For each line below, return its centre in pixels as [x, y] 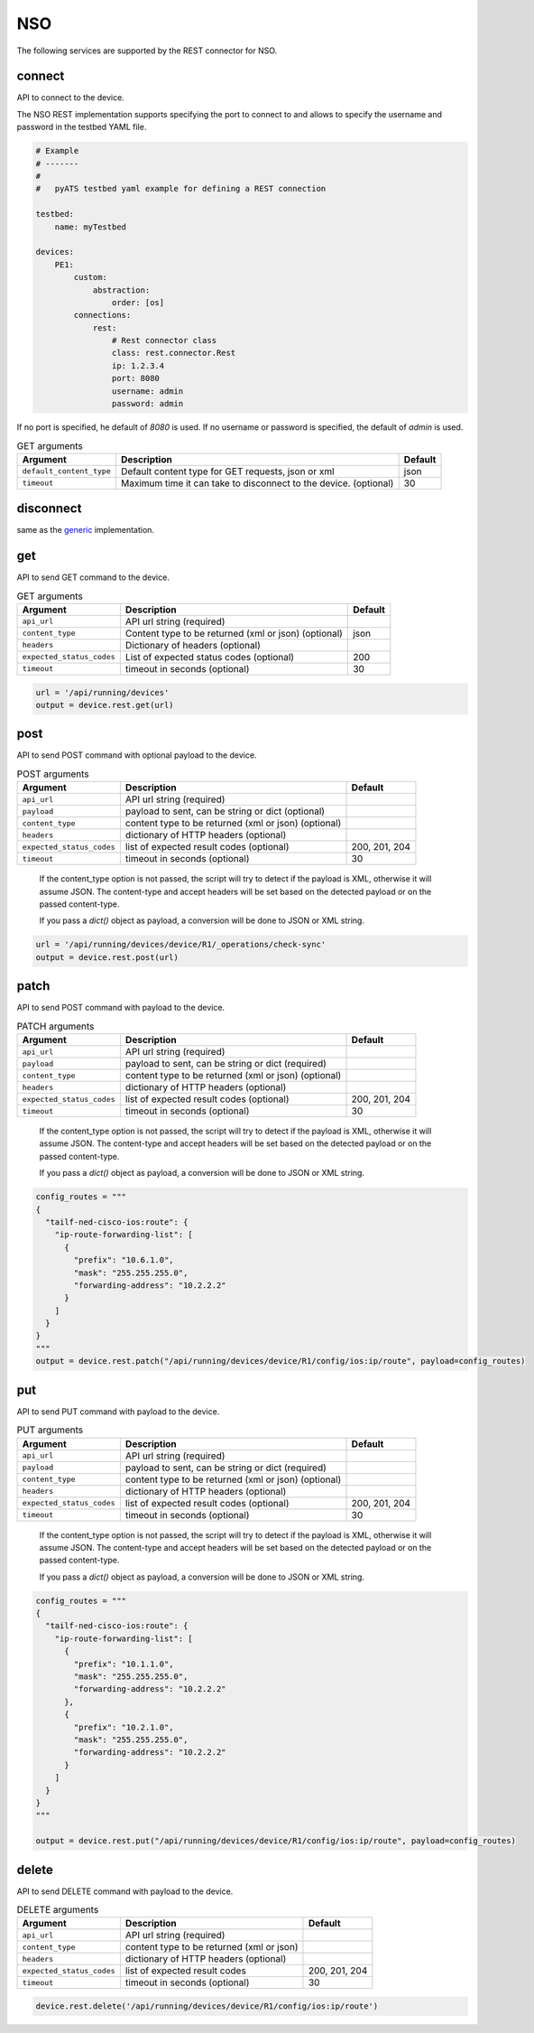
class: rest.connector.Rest [174, 353]
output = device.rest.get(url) [105, 705]
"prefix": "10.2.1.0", [124, 1727]
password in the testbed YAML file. [82, 127]
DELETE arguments [58, 1910]
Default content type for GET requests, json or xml [227, 471]
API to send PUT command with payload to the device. [118, 1411]
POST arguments [53, 774]
